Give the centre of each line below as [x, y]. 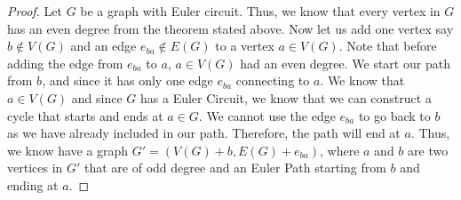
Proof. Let [35, 11]
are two [428, 150]
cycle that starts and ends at [85, 115]
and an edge [103, 46]
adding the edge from [65, 63]
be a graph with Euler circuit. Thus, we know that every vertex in [260, 11]
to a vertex [245, 46]
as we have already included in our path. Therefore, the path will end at [204, 133]
